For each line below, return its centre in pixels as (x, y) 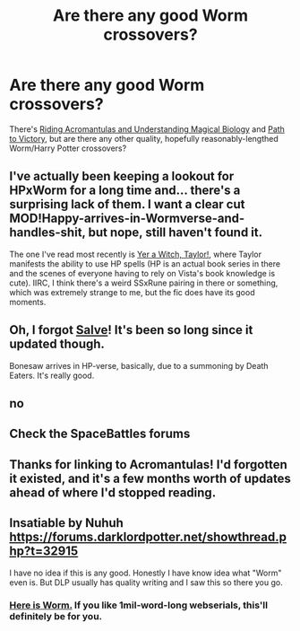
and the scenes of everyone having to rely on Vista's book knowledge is (142, 273)
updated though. (57, 344)
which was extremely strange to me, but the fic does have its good (132, 292)
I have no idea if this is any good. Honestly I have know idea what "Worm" (146, 573)
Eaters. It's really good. (52, 375)
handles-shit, (47, 233)
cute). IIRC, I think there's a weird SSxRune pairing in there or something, (144, 283)
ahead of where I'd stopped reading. (113, 492)
